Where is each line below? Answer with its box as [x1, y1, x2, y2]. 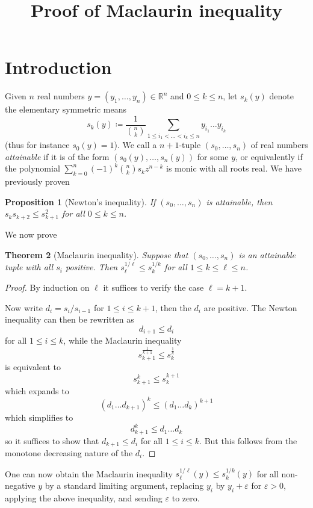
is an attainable [238, 249, 296, 261]
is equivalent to [5, 361, 61, 373]
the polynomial [5, 162, 60, 175]
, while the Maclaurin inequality [63, 334, 182, 347]
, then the [155, 301, 191, 314]
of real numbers [250, 138, 308, 151]
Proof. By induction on [5, 281, 90, 294]
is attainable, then [206, 195, 273, 208]
